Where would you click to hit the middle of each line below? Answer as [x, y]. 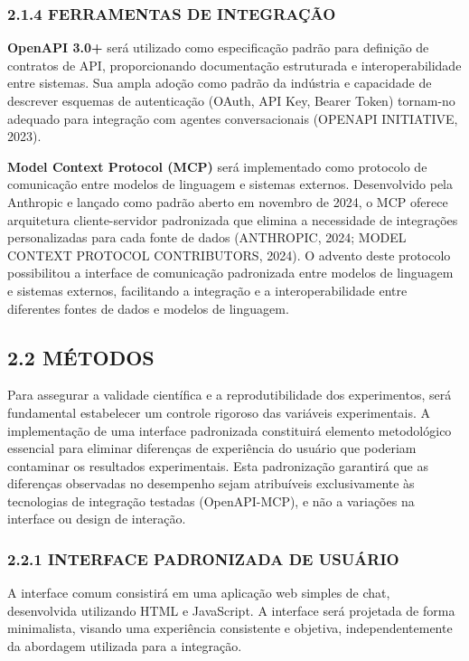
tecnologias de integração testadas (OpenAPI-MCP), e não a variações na [211, 500]
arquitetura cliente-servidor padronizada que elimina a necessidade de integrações [233, 219]
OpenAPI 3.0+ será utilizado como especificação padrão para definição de [218, 47]
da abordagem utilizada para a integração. [125, 646]
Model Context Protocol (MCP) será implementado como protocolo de [217, 166]
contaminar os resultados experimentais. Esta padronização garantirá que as [218, 465]
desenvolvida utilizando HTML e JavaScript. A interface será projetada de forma [231, 610]
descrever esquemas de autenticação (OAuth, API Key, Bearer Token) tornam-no [231, 100]
